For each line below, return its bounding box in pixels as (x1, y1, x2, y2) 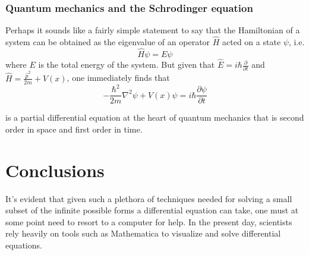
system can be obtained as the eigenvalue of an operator (5, 36, 210, 48)
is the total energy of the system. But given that (38, 58, 215, 71)
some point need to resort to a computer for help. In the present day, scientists (5, 215, 292, 228)
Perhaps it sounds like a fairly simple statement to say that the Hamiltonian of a (5, 24, 300, 36)
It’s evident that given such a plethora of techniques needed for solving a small (5, 192, 292, 204)
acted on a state (222, 36, 281, 48)
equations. (5, 238, 42, 251)
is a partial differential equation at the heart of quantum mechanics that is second (5, 111, 304, 124)
